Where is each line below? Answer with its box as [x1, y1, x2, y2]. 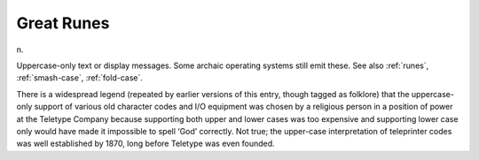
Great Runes [16, 13, 110, 33]
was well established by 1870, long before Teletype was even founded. [16, 138, 275, 149]
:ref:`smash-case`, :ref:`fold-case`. [16, 72, 144, 83]
